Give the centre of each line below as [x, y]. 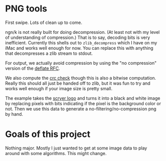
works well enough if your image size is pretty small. [59, 88]
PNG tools [26, 9]
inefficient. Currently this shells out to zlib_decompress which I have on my [81, 42]
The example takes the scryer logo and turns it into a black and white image [83, 98]
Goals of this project [48, 134]
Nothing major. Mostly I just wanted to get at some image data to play [76, 148]
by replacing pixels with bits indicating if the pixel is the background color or [83, 103]
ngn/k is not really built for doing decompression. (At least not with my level [83, 32]
